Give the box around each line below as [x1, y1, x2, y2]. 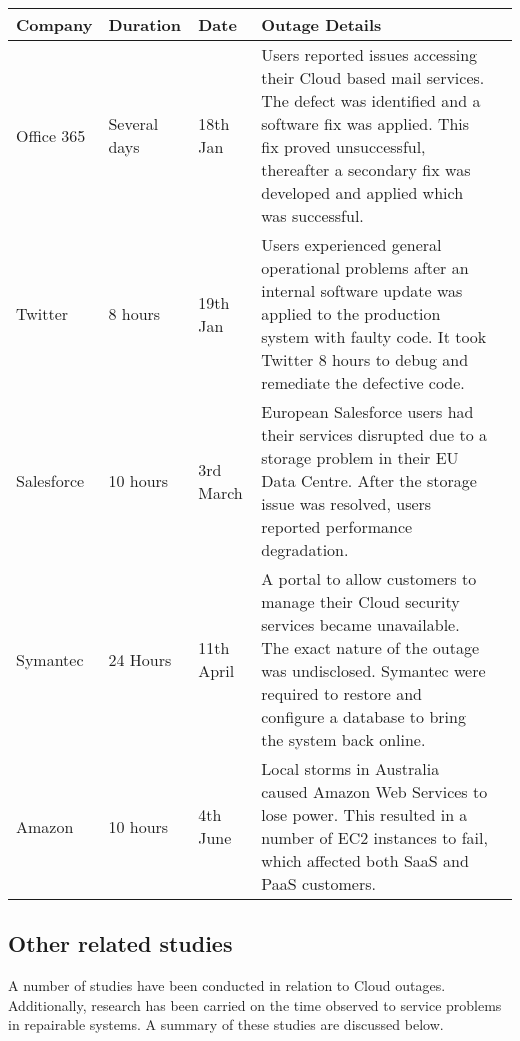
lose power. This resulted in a [261, 803, 468, 826]
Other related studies [8, 928, 233, 959]
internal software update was [261, 279, 463, 302]
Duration [108, 13, 181, 36]
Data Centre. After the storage [261, 469, 477, 492]
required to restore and [261, 682, 422, 705]
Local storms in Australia [261, 757, 440, 780]
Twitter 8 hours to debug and [261, 348, 469, 371]
